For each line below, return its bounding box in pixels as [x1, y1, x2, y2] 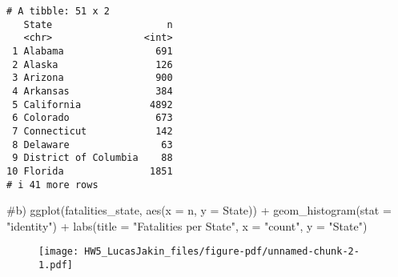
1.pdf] [38, 259, 73, 271]
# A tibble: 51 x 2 [6, 6, 110, 17]
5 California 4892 [12, 98, 173, 110]
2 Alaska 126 [12, 58, 173, 70]
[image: [38, 246, 79, 258]
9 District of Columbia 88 [12, 152, 173, 164]
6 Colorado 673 [12, 112, 173, 124]
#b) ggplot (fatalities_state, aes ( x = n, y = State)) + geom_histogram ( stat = [6, 202, 392, 219]
